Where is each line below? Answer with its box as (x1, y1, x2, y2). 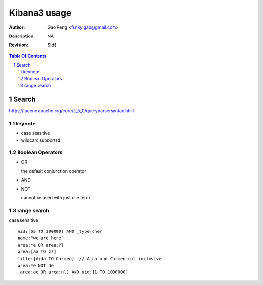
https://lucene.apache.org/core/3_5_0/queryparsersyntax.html (9, 108, 134, 114)
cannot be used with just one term (21, 195, 90, 201)
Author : (9, 24, 25, 30)
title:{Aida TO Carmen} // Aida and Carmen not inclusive (18, 256, 162, 261)
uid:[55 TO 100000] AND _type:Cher (18, 229, 103, 234)
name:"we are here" (18, 235, 64, 241)
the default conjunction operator (21, 168, 86, 174)
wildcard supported (21, 137, 61, 143)
